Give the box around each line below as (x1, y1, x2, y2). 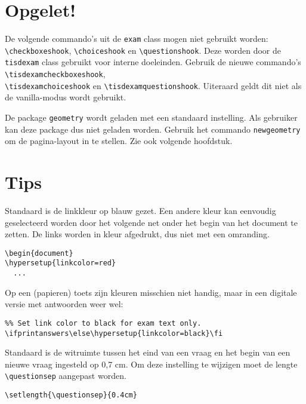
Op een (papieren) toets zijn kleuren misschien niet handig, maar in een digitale (5, 286, 297, 298)
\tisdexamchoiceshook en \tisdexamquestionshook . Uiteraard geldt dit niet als (5, 79, 302, 91)
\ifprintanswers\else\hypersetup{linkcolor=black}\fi (5, 329, 223, 338)
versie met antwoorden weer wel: (5, 298, 123, 310)
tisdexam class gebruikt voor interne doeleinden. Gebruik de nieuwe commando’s (5, 56, 301, 68)
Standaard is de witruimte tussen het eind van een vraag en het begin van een (5, 346, 290, 359)
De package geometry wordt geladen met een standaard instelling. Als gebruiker (5, 111, 298, 123)
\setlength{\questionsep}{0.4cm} (5, 391, 137, 400)
